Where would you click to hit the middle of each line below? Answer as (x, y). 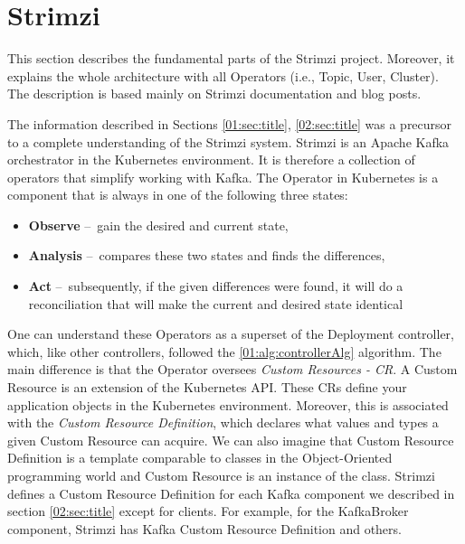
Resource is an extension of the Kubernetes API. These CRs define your (207, 387)
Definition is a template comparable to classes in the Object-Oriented (200, 458)
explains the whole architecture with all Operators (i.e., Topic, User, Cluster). (223, 75)
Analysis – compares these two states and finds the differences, (207, 255)
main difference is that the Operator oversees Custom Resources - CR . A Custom (232, 369)
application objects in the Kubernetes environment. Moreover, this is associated (228, 404)
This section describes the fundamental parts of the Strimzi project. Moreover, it (231, 58)
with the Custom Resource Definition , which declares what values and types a (223, 422)
